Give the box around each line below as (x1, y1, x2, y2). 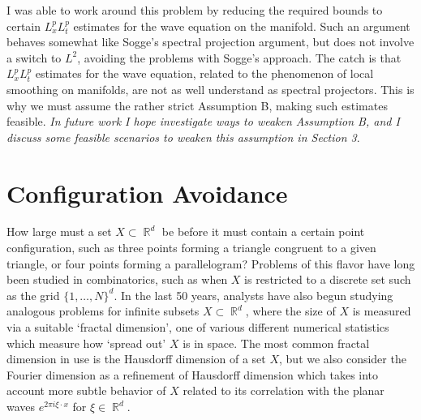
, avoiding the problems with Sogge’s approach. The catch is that (77, 49, 402, 66)
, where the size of (245, 302, 336, 319)
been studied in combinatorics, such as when (6, 271, 228, 288)
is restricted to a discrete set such (244, 271, 411, 288)
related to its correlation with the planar (183, 382, 384, 399)
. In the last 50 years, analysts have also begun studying (114, 286, 393, 303)
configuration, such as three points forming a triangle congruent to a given (6, 239, 376, 256)
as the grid (6, 286, 60, 303)
